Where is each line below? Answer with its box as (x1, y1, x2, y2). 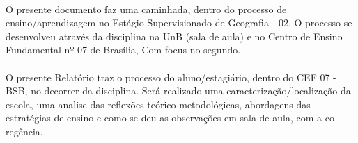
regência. (6, 124, 43, 138)
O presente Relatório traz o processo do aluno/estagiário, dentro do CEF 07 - (6, 69, 336, 84)
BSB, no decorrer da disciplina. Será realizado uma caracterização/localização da (6, 83, 351, 98)
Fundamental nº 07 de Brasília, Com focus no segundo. (6, 42, 241, 57)
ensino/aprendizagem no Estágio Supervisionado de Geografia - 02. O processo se (6, 15, 352, 30)
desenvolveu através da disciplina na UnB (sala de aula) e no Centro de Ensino (6, 28, 343, 43)
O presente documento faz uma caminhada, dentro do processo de (6, 1, 287, 16)
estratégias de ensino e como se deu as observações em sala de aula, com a (6, 110, 322, 125)
